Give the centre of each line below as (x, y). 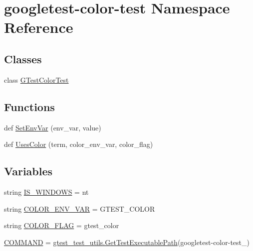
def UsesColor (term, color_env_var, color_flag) (79, 144)
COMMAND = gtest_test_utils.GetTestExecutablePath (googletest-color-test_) (127, 242)
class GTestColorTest (36, 79)
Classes (23, 59)
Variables (28, 171)
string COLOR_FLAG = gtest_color (62, 225)
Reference (39, 27)
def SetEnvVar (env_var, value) (53, 127)
